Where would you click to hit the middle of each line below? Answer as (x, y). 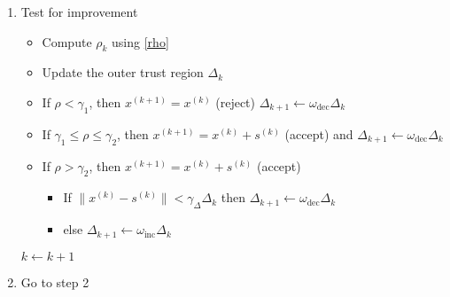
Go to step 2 (55, 281)
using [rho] (140, 41)
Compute (67, 41)
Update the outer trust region (123, 72)
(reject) (236, 102)
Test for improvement (79, 12)
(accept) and (319, 133)
